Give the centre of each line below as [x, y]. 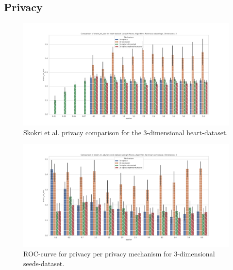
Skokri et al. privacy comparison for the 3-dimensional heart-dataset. [126, 132]
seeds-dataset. [44, 263]
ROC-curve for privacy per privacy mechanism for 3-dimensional [119, 253]
